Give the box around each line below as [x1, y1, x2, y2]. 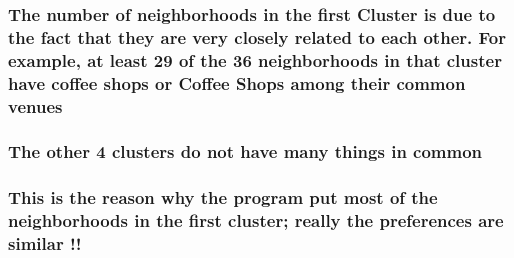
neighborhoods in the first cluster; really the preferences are [8, 208, 504, 233]
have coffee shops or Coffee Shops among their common [8, 70, 466, 95]
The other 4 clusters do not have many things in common [8, 139, 483, 164]
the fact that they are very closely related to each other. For [8, 24, 506, 49]
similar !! [8, 231, 82, 256]
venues [8, 93, 63, 118]
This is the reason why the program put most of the [8, 185, 438, 210]
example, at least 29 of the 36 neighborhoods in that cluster [8, 47, 502, 72]
